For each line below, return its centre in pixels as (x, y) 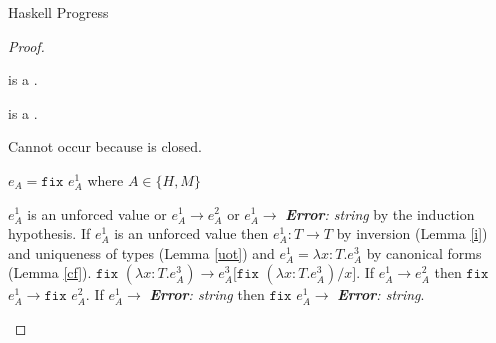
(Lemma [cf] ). (50, 272)
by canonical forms (424, 252)
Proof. (26, 45)
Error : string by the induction (380, 213)
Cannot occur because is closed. (105, 146)
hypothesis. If (49, 233)
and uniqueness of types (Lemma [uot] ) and (141, 252)
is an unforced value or (97, 213)
